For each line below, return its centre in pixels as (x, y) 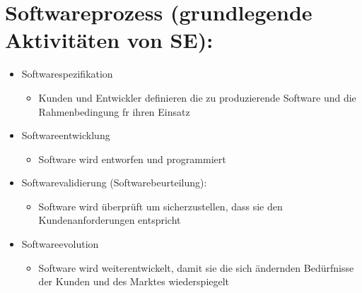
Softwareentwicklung (66, 135)
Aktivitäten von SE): (109, 40)
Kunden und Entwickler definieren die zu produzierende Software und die (197, 97)
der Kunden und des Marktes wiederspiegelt (134, 281)
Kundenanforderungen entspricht (110, 220)
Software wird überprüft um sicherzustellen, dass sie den (160, 206)
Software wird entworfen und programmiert (132, 159)
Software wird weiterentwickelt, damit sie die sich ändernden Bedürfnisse (196, 267)
